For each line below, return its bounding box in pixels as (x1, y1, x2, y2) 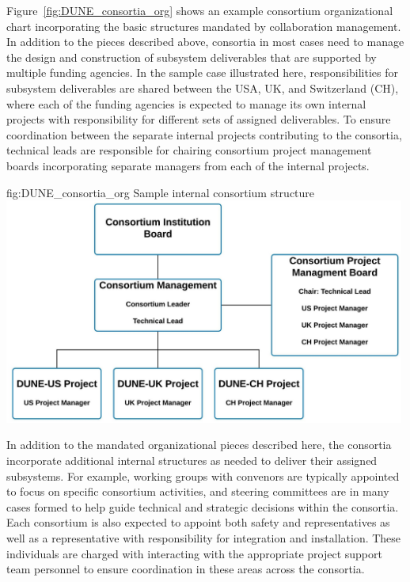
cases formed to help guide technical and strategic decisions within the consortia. (6, 498, 399, 515)
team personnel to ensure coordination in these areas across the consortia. (6, 561, 365, 577)
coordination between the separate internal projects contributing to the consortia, (6, 126, 402, 143)
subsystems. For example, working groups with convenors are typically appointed (6, 467, 400, 484)
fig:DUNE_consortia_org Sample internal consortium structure (6, 184, 315, 200)
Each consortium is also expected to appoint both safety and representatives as (6, 514, 390, 531)
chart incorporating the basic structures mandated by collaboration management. (6, 17, 401, 34)
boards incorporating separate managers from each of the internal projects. (6, 157, 370, 173)
